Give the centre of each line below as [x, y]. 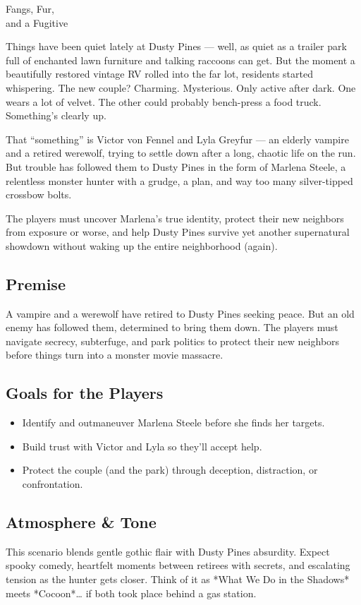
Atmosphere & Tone [81, 522]
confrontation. [53, 484]
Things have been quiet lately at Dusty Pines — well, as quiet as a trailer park [176, 46]
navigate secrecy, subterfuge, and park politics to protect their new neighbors [173, 341]
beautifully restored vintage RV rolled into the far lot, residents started [159, 74]
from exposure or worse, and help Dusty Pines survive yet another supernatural [178, 232]
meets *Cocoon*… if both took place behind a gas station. [131, 593]
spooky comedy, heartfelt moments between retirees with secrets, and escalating [178, 565]
